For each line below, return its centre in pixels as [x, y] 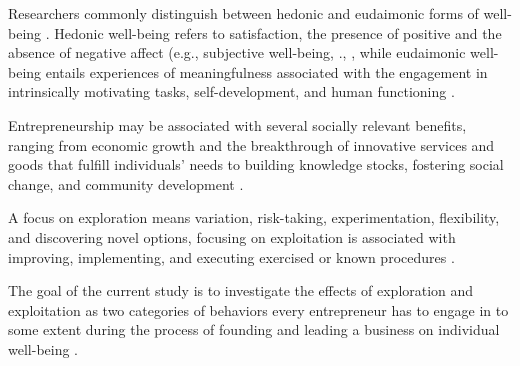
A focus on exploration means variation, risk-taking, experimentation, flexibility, [254, 217]
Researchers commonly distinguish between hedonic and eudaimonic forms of [243, 13]
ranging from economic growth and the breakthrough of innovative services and [251, 144]
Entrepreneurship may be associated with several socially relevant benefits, [237, 124]
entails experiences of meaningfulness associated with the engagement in [266, 71]
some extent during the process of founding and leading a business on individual [254, 329]
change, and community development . [126, 183]
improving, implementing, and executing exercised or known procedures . [231, 256]
